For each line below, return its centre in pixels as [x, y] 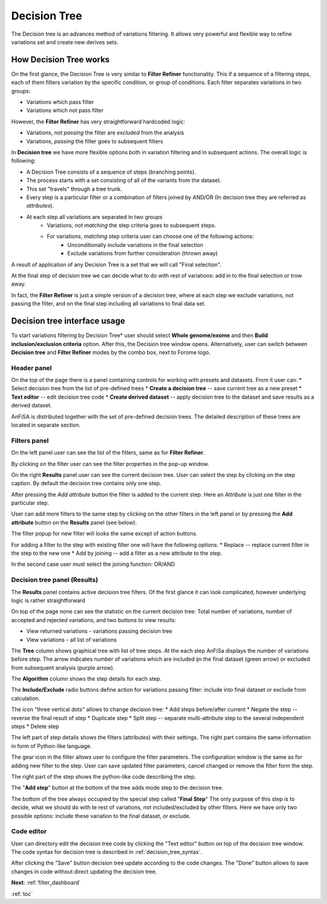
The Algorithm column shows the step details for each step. [86, 679]
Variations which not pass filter [65, 110]
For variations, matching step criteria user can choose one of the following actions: [150, 237]
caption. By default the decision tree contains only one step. [86, 483]
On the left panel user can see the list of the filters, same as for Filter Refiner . [108, 453]
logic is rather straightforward [48, 600]
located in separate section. [46, 425]
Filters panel [30, 441]
